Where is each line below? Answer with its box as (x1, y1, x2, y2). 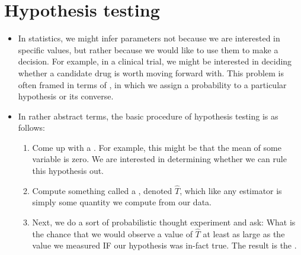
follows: (18, 121, 45, 134)
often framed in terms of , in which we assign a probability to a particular (18, 78, 287, 91)
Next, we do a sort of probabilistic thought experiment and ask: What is (32, 216, 296, 228)
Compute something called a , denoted (32, 184, 172, 196)
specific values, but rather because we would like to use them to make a (18, 43, 278, 56)
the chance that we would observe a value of (32, 227, 193, 240)
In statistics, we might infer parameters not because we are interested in (18, 32, 280, 44)
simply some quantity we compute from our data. (32, 196, 212, 208)
